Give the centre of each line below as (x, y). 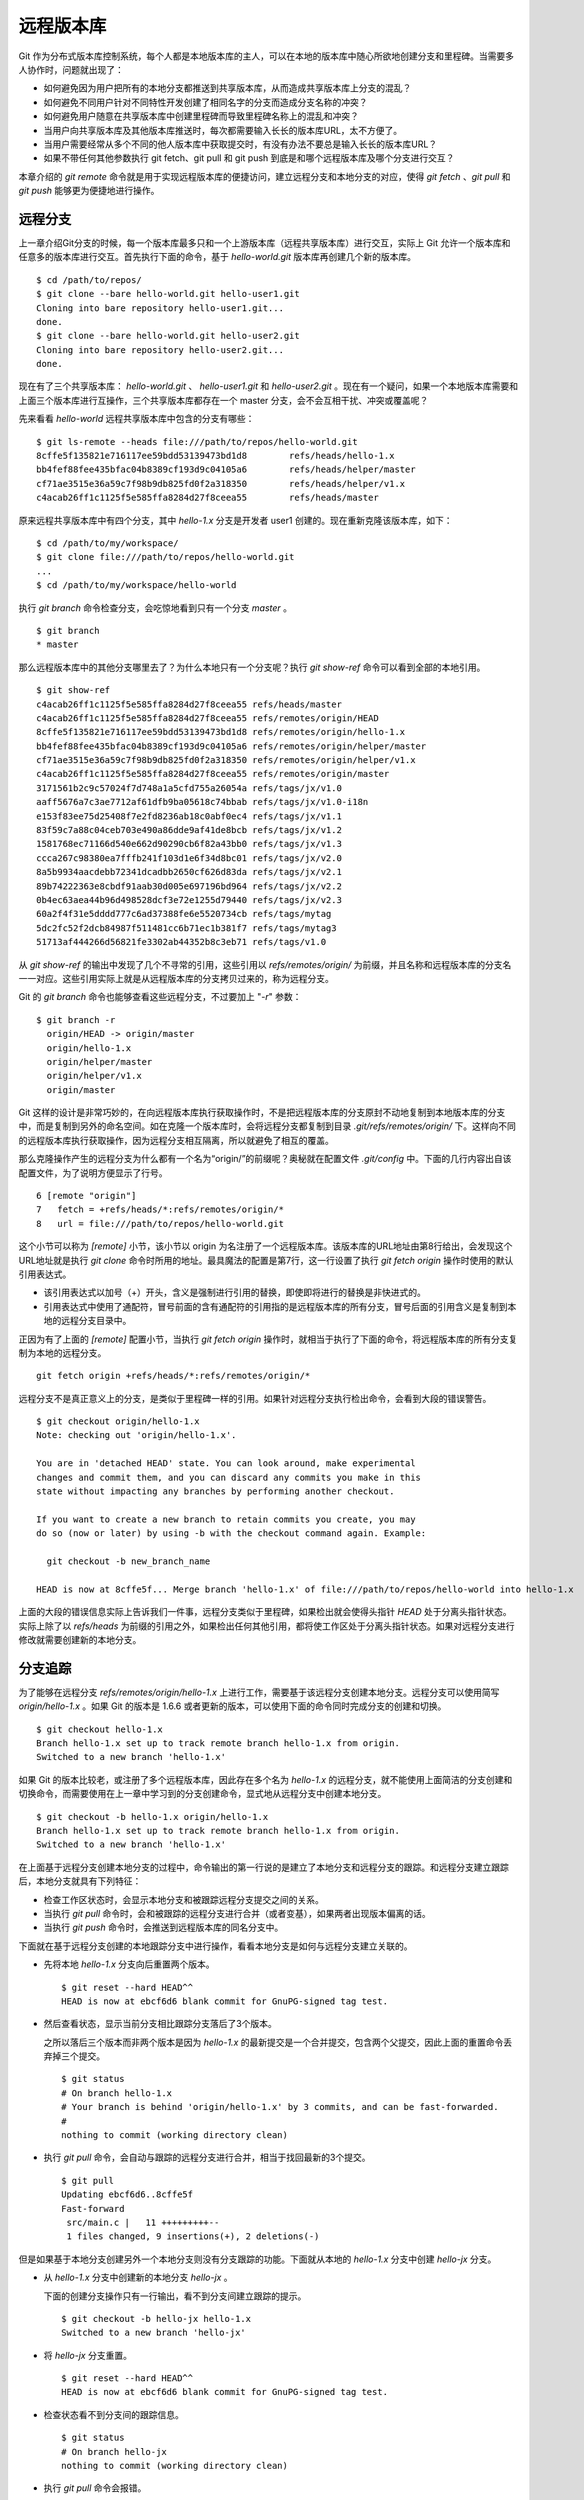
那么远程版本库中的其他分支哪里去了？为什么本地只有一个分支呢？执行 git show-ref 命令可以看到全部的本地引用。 (252, 667)
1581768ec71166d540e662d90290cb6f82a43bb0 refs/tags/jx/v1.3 (189, 844)
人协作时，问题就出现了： (71, 69)
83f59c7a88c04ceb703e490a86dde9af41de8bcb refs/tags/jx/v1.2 (189, 830)
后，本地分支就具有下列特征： (80, 1881)
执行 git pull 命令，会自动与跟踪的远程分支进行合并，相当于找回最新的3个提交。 (207, 2157)
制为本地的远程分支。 (62, 1352)
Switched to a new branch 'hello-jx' (154, 2333)
